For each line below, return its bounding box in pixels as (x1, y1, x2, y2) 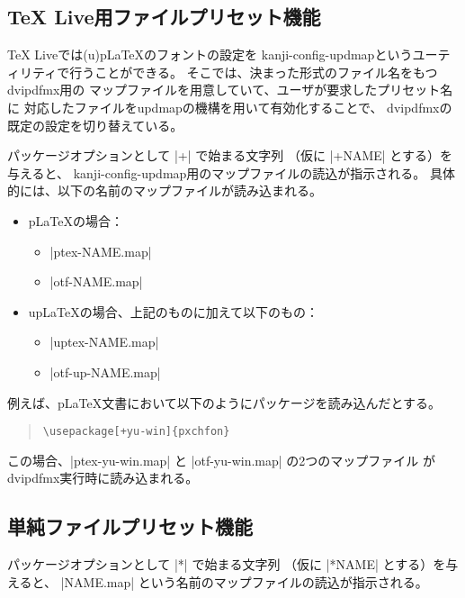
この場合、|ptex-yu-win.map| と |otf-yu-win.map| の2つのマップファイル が (7, 450, 436, 469)
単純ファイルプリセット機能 (7, 512, 253, 540)
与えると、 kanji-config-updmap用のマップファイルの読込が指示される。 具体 (7, 163, 455, 182)
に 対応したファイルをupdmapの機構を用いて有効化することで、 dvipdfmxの (7, 97, 452, 116)
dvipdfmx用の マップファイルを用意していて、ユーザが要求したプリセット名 (7, 80, 453, 99)
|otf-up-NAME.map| (49, 362, 161, 381)
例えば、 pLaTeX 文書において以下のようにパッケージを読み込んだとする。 (7, 393, 442, 412)
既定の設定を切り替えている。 (7, 115, 183, 134)
